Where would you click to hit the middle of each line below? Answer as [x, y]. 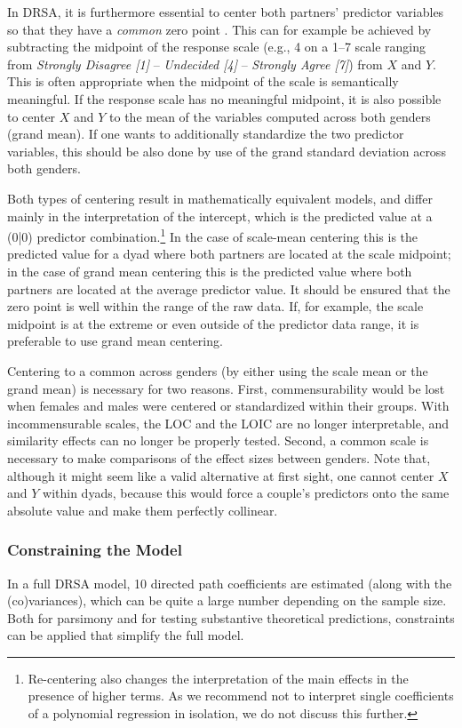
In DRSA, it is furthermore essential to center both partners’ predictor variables [226, 12]
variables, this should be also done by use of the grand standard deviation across [227, 151]
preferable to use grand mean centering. [115, 341]
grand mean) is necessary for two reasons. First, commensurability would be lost [226, 388]
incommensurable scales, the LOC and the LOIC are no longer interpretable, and [228, 423]
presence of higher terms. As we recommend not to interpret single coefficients [241, 696]
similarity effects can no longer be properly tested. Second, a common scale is [218, 440]
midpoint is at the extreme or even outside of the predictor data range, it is [213, 323]
